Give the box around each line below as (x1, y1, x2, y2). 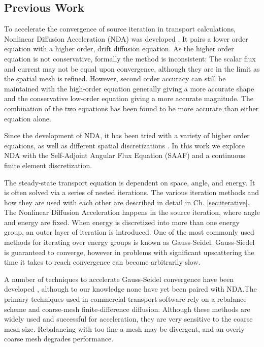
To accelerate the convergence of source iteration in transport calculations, (4, 23, 236, 34)
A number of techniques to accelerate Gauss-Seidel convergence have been (4, 273, 234, 284)
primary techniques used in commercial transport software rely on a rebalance (4, 294, 247, 304)
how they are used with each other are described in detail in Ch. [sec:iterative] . (4, 197, 250, 207)
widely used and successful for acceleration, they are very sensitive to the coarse (4, 313, 253, 324)
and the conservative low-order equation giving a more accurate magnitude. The (4, 93, 254, 104)
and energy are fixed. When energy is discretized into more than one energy (4, 216, 240, 227)
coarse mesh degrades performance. (4, 333, 114, 344)
